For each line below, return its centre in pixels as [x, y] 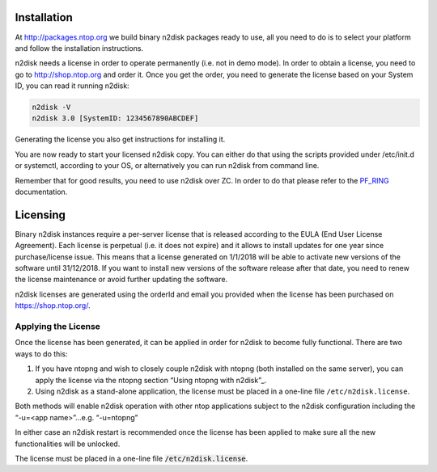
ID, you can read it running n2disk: [72, 86]
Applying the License [58, 327]
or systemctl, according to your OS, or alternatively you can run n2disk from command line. [167, 166]
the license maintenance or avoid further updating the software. [121, 280]
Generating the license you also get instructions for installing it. [120, 139]
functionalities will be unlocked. [68, 444]
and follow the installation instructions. [79, 48]
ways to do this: [41, 354]
